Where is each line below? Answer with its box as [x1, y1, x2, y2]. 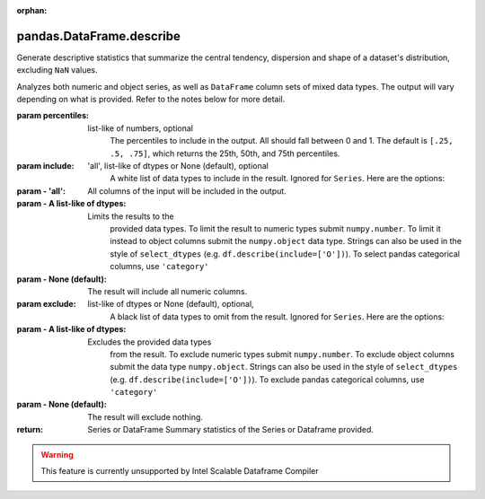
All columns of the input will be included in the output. [87, 185, 287, 197]
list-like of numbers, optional [87, 122, 193, 134]
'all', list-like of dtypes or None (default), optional [87, 161, 269, 171]
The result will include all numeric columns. [87, 285, 248, 296]
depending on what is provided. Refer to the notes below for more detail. [16, 94, 286, 105]
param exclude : [16, 299, 76, 310]
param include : [16, 161, 75, 171]
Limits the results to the [87, 211, 174, 222]
